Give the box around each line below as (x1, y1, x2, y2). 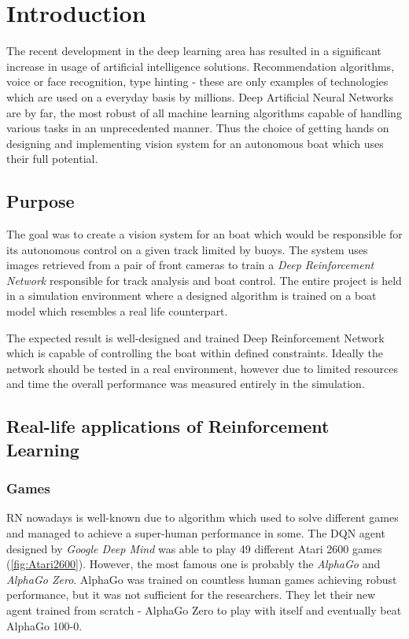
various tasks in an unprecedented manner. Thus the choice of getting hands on (6, 120, 389, 136)
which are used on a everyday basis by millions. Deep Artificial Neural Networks (6, 88, 393, 105)
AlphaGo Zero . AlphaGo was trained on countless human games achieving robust (6, 571, 397, 587)
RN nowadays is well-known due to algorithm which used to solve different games (6, 509, 399, 526)
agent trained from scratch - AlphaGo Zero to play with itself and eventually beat (6, 601, 402, 618)
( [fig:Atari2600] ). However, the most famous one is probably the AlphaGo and (6, 556, 381, 572)
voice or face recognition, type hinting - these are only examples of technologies (6, 73, 389, 90)
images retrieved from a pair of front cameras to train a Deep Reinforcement (6, 257, 374, 273)
